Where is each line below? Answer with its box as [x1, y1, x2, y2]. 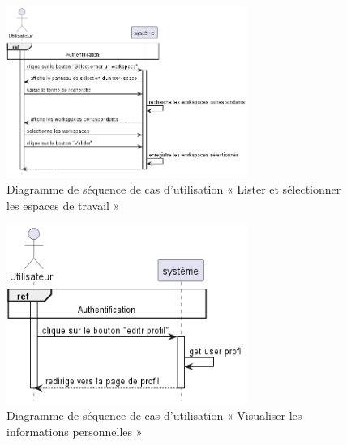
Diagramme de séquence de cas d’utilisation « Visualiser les [6, 407, 302, 424]
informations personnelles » [6, 423, 143, 440]
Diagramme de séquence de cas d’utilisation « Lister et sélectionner [6, 181, 341, 198]
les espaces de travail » [6, 196, 120, 213]
